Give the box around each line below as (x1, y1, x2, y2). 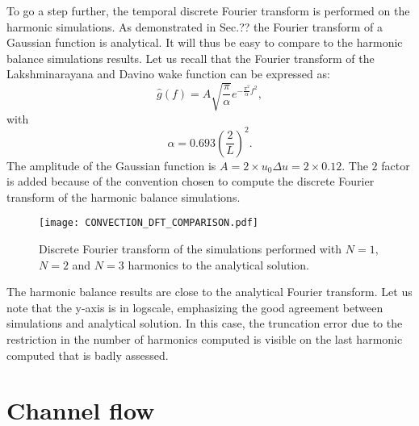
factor (381, 157, 410, 173)
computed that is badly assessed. (6, 346, 169, 363)
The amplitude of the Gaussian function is (6, 157, 216, 173)
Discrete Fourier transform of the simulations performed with (39, 240, 342, 257)
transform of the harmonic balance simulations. (6, 188, 241, 205)
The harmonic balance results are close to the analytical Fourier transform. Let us (6, 283, 413, 300)
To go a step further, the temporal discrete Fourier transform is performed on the (6, 2, 410, 19)
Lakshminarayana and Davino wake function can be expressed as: (6, 65, 330, 82)
